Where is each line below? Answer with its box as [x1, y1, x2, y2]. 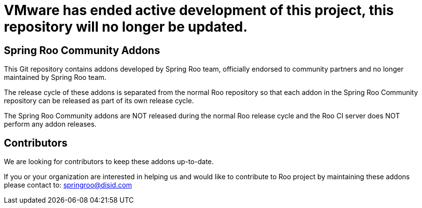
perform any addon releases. [4, 120, 97, 129]
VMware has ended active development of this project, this [4, 2, 394, 19]
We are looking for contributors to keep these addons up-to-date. [4, 157, 214, 166]
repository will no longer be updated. [4, 19, 248, 35]
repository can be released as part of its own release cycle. [4, 96, 194, 105]
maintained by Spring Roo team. [4, 73, 107, 82]
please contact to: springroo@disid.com [4, 181, 132, 189]
